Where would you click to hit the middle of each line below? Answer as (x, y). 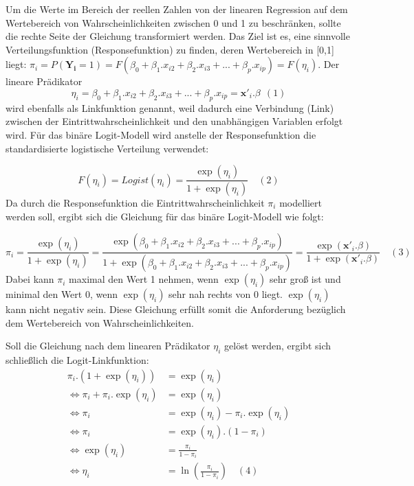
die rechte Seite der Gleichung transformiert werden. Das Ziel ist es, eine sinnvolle (178, 36)
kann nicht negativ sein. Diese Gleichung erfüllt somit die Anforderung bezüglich (176, 309)
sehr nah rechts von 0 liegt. (226, 294)
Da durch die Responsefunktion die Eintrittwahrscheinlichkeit (135, 203)
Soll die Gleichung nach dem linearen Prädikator (108, 346)
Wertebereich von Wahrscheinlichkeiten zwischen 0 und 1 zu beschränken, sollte (173, 22)
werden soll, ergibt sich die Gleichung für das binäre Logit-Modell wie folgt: (165, 216)
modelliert (301, 203)
